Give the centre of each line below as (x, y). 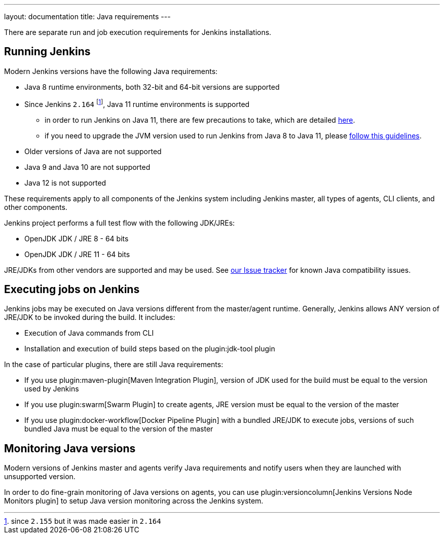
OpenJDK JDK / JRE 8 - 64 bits (77, 238)
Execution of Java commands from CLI (89, 333)
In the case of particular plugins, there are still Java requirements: (114, 365)
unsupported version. (40, 477)
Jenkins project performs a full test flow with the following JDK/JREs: (120, 223)
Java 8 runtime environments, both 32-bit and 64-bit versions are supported (152, 87)
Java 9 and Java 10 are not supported (87, 167)
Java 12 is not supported (65, 183)
